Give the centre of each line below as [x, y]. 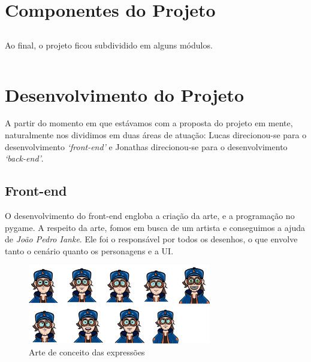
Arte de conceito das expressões [87, 352]
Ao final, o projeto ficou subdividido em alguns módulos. [109, 45]
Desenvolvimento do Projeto [125, 94]
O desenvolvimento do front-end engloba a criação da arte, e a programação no [150, 216]
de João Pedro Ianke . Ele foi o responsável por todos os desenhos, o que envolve [151, 239]
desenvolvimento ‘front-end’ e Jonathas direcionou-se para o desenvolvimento [146, 146]
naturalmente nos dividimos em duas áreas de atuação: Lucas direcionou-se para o [156, 135]
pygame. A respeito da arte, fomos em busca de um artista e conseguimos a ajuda [155, 227]
